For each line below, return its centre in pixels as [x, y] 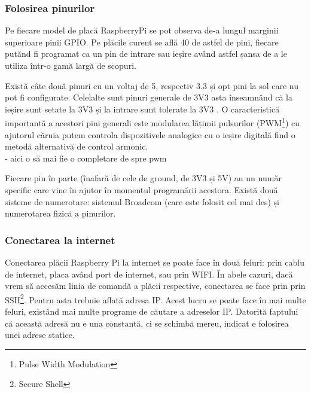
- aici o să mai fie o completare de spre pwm [86, 158]
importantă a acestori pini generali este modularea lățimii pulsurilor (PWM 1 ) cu [153, 122]
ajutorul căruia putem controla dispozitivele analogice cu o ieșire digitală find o [150, 134]
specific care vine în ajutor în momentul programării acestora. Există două [141, 190]
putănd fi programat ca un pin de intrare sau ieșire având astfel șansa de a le [146, 54]
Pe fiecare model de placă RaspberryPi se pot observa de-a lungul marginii [142, 30]
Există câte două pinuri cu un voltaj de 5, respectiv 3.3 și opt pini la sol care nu [152, 85]
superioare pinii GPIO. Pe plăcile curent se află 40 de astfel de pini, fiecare [142, 42]
